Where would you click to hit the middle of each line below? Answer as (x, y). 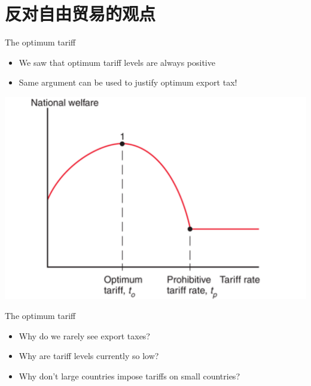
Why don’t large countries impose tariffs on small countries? (129, 376)
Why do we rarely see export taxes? (84, 335)
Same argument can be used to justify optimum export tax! (128, 82)
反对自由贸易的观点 (80, 13)
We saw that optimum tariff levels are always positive (117, 62)
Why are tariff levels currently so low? (89, 356)
